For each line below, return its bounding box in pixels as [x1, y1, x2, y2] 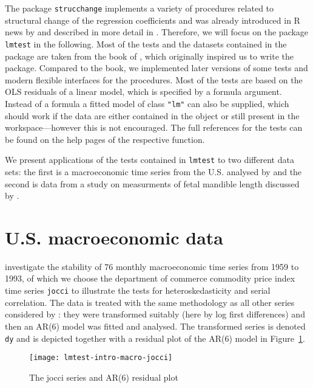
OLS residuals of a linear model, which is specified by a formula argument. [5, 85, 282, 98]
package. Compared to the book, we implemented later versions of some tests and [5, 61, 308, 74]
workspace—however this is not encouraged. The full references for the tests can [5, 121, 303, 134]
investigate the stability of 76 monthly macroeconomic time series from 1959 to [5, 260, 299, 272]
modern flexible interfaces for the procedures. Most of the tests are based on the [5, 73, 303, 86]
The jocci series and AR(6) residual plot [29, 370, 178, 383]
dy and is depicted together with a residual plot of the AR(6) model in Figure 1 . [5, 331, 305, 344]
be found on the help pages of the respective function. [5, 133, 205, 145]
